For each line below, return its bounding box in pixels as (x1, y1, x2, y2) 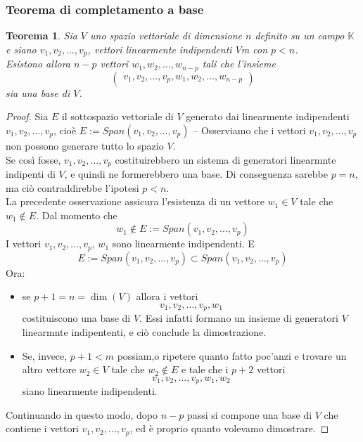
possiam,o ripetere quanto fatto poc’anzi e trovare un (117, 348, 347, 363)
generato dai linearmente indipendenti (186, 109, 350, 124)
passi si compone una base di (186, 407, 312, 422)
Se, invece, (22, 348, 68, 363)
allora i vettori (136, 289, 198, 304)
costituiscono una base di (22, 311, 131, 325)
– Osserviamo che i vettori (193, 122, 306, 137)
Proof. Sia (6, 109, 49, 124)
